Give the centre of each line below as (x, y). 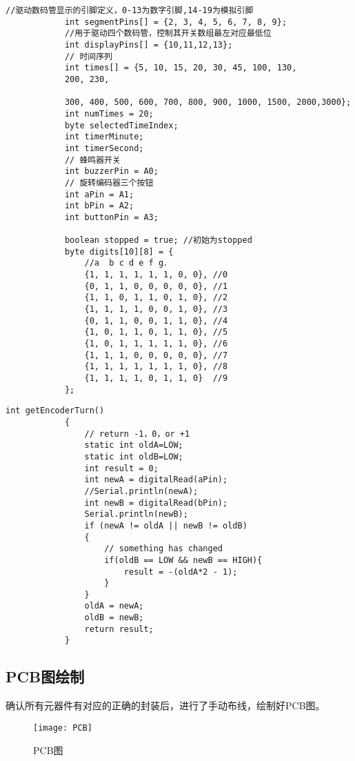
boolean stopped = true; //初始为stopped (158, 240)
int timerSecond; (104, 148)
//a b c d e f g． (128, 263)
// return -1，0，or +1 (137, 434)
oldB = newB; (114, 618)
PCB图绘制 (45, 676)
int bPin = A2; (99, 206)
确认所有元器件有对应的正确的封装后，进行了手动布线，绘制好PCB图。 (165, 705)
